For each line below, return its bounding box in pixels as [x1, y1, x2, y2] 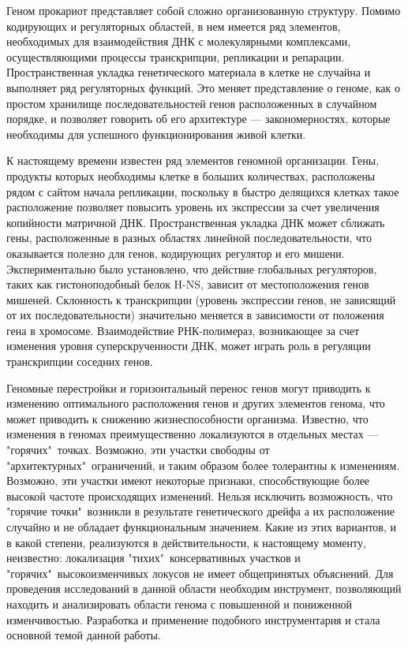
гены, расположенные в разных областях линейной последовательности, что [6, 229, 372, 246]
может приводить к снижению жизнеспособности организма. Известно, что [6, 410, 369, 426]
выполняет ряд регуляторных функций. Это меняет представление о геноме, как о [6, 79, 401, 95]
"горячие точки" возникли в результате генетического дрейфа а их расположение [6, 503, 395, 520]
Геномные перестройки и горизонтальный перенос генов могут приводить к [6, 379, 371, 396]
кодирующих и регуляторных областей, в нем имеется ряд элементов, [6, 17, 341, 34]
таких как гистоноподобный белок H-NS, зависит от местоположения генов [6, 276, 369, 292]
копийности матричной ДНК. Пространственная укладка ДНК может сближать [6, 214, 385, 230]
